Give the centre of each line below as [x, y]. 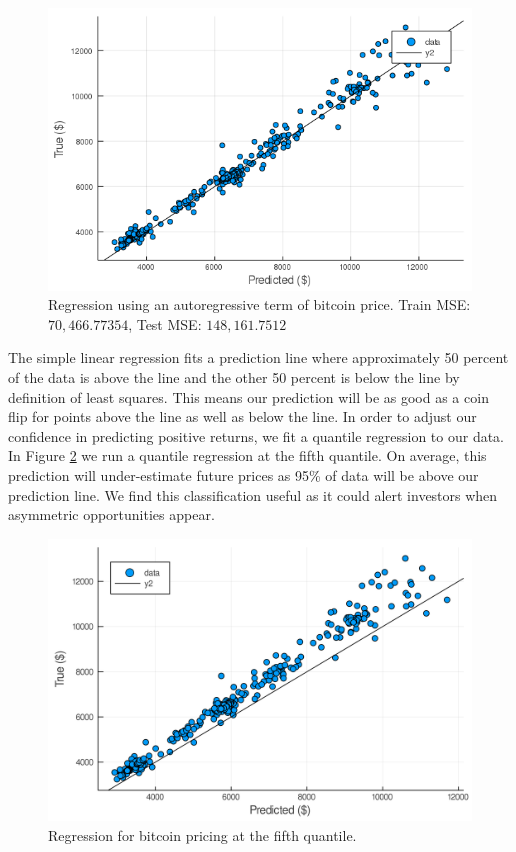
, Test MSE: [165, 323]
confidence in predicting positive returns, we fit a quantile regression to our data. [256, 435]
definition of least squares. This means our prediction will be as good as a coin [248, 396]
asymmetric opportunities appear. [111, 514]
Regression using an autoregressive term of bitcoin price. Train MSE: [259, 304]
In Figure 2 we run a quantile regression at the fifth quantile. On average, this [247, 455]
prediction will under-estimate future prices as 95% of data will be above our [243, 475]
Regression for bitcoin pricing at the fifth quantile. [202, 834]
